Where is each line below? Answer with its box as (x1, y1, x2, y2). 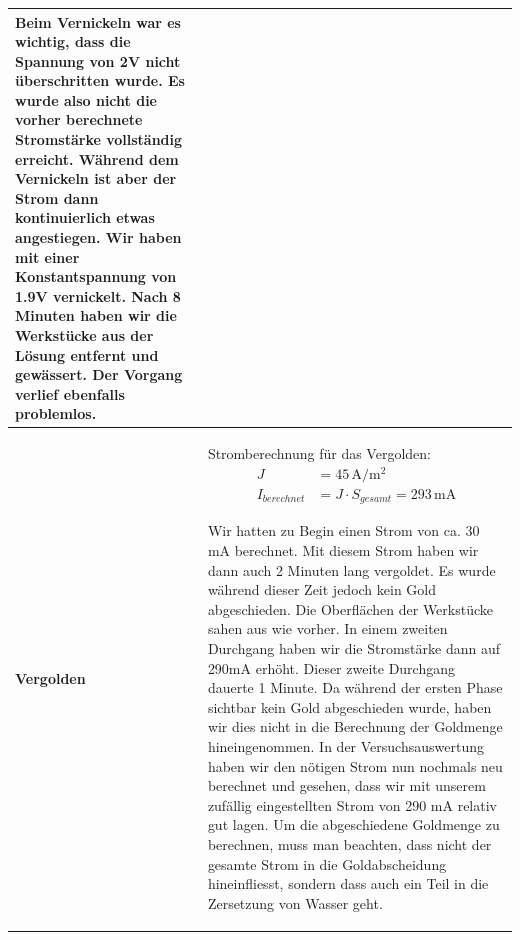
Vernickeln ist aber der (15, 168, 177, 189)
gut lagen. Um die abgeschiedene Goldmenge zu (207, 814, 500, 835)
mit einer (15, 246, 80, 267)
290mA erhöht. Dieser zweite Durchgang (207, 657, 455, 678)
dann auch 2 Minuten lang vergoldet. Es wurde (207, 559, 496, 580)
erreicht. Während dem (15, 148, 179, 169)
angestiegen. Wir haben (15, 227, 182, 248)
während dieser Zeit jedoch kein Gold (207, 579, 437, 600)
